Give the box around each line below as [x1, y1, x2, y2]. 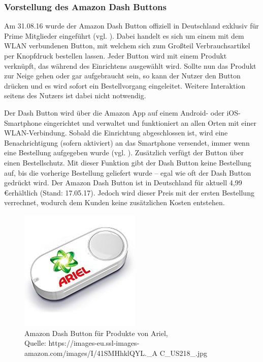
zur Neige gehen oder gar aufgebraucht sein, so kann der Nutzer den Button [4, 70, 241, 81]
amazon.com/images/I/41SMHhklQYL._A [24, 347, 157, 358]
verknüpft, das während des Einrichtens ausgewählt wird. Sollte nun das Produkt [4, 60, 256, 71]
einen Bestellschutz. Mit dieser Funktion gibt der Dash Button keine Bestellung [4, 157, 251, 168]
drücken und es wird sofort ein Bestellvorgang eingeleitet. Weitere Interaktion [4, 80, 246, 91]
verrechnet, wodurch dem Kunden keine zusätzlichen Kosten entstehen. [4, 197, 225, 208]
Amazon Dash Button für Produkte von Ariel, [24, 327, 168, 338]
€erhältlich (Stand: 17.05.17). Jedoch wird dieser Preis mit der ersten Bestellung [4, 187, 254, 198]
